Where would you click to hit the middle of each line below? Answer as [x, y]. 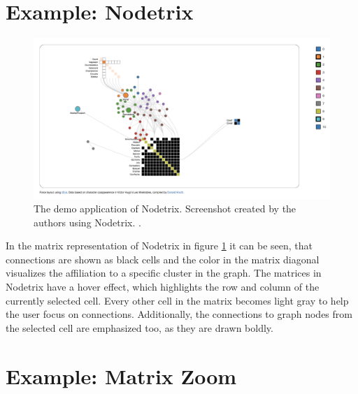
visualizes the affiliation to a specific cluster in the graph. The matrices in [164, 273]
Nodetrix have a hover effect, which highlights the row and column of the [163, 287]
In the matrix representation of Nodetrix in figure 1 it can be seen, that [159, 246]
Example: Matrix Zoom [121, 375]
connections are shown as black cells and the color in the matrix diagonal [163, 259]
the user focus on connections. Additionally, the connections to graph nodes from [179, 314]
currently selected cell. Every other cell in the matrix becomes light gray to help [177, 300]
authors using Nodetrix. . [87, 222]
